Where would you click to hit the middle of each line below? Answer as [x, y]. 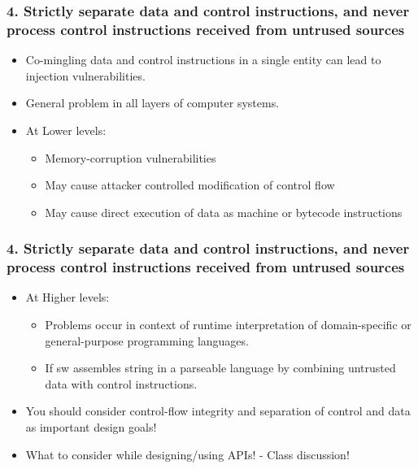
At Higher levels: [67, 297]
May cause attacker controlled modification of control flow [190, 185]
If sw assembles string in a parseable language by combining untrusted [220, 368]
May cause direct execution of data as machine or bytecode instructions [224, 212]
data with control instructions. [121, 383]
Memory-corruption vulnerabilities [131, 157]
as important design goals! [91, 427]
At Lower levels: [66, 130]
